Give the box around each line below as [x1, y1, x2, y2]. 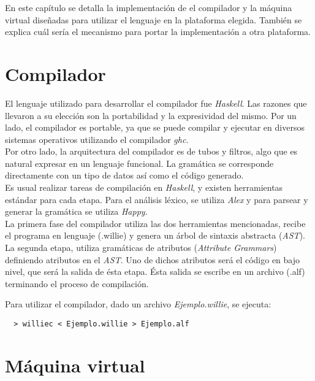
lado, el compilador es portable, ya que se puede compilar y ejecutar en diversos [5, 121, 305, 134]
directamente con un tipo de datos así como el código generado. [5, 169, 244, 182]
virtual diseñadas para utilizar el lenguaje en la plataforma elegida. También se [5, 13, 302, 26]
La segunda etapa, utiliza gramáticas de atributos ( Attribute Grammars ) [5, 241, 277, 254]
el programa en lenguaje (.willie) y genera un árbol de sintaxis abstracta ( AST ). [5, 229, 305, 242]
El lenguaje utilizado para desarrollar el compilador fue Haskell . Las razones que [5, 96, 307, 109]
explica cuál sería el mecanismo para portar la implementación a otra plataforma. [5, 25, 311, 38]
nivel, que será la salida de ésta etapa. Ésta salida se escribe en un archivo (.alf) [5, 265, 305, 278]
